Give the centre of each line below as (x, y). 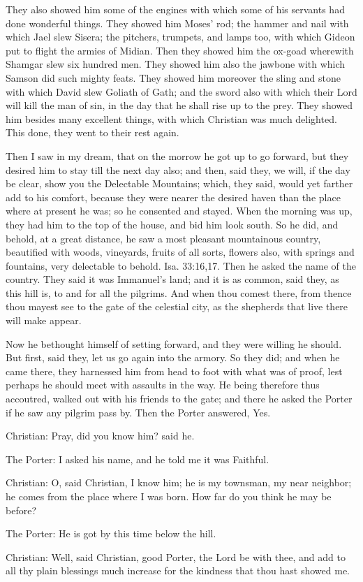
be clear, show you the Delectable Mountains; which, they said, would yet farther (179, 183)
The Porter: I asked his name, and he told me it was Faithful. (138, 459)
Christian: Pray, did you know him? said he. (100, 436)
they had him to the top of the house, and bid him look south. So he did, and (172, 224)
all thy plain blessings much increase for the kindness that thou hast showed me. (178, 570)
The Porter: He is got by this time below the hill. (111, 533)
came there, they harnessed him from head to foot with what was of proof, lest (174, 371)
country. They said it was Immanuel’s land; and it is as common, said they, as (172, 279)
